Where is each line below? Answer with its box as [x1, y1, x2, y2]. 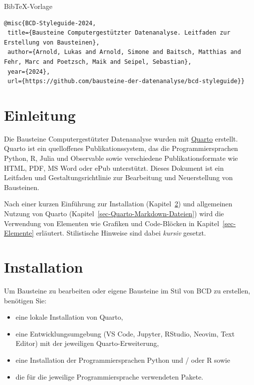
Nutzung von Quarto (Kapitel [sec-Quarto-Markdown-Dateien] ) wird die [4, 208, 224, 219]
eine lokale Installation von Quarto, [15, 312, 123, 322]
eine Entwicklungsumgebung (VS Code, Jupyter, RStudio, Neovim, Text [15, 328, 235, 338]
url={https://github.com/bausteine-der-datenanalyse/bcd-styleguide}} [7, 78, 245, 85]
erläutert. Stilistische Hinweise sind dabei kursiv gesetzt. [36, 228, 206, 238]
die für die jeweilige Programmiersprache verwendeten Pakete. [15, 371, 204, 382]
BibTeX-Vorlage [4, 1, 52, 11]
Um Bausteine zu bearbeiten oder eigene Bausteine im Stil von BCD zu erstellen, [4, 285, 251, 295]
